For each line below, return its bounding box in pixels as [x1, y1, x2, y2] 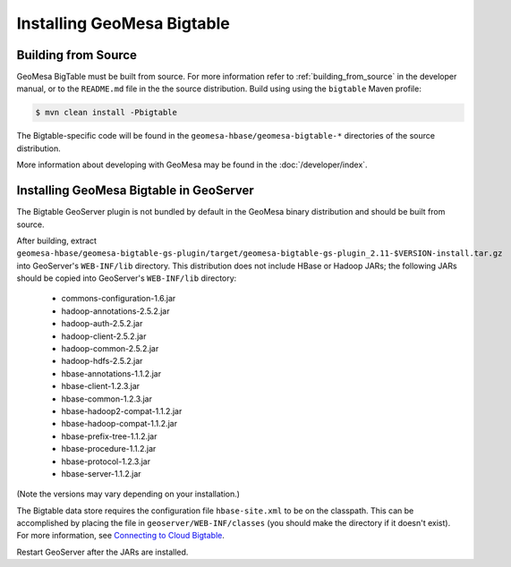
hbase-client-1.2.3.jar [61, 381, 141, 392]
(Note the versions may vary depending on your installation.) [16, 488, 241, 500]
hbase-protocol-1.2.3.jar [61, 456, 151, 467]
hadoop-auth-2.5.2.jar [61, 318, 143, 329]
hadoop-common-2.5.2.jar [61, 343, 159, 354]
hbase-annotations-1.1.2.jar [61, 368, 161, 379]
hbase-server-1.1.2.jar [61, 468, 142, 478]
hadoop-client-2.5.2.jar [61, 331, 147, 342]
